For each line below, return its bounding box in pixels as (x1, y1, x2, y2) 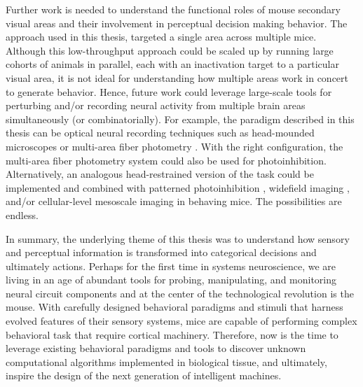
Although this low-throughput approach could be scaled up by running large (6, 43, 334, 57)
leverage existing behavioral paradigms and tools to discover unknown (6, 341, 306, 356)
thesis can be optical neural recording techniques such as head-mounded (6, 125, 315, 140)
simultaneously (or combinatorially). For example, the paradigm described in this (6, 111, 355, 126)
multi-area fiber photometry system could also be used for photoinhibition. (6, 153, 327, 167)
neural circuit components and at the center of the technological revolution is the (6, 286, 354, 300)
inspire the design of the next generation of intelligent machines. (6, 368, 282, 383)
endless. (6, 207, 39, 222)
